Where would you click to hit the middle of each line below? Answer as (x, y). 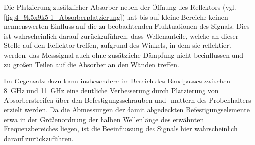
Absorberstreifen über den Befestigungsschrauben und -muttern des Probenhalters (127, 100)
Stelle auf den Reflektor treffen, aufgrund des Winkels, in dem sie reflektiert (118, 45)
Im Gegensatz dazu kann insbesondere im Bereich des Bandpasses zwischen (117, 81)
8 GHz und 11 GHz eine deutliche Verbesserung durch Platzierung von (111, 90)
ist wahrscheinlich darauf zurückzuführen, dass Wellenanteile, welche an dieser (121, 35)
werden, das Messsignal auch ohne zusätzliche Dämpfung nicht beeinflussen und (124, 54)
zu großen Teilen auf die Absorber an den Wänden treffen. (91, 64)
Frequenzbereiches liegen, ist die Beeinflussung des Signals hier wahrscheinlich (121, 129)
